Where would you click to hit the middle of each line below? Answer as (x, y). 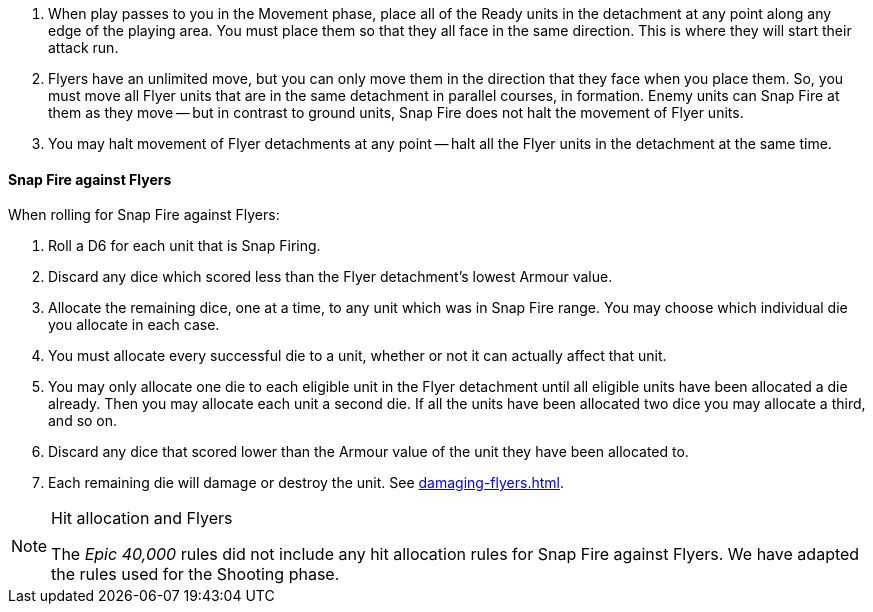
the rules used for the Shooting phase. (195, 574)
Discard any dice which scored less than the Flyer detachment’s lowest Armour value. (330, 277)
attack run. (83, 47)
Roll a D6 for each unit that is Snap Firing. (184, 246)
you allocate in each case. (134, 325)
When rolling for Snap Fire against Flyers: (144, 215)
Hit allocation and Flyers (142, 518)
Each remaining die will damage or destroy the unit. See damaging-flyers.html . (306, 483)
